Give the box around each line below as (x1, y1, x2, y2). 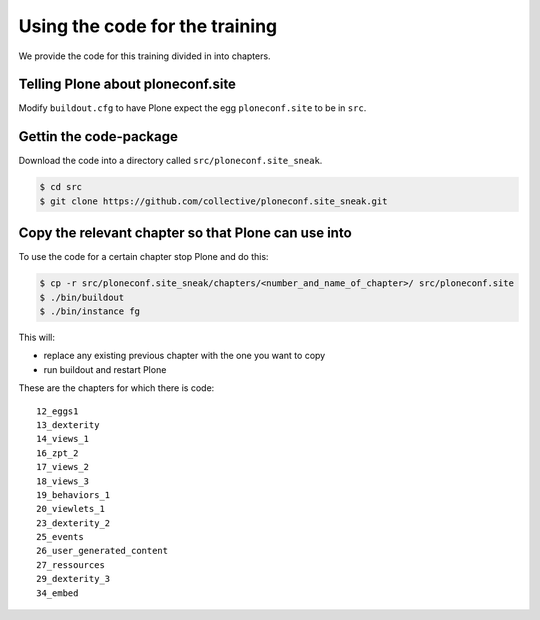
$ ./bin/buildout (39, 291, 125, 303)
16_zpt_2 (36, 447, 79, 459)
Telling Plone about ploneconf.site (18, 76, 237, 93)
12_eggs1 (36, 405, 79, 417)
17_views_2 (36, 461, 90, 473)
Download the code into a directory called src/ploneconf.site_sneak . (18, 155, 323, 167)
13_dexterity (36, 419, 100, 430)
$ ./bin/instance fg (39, 306, 140, 317)
